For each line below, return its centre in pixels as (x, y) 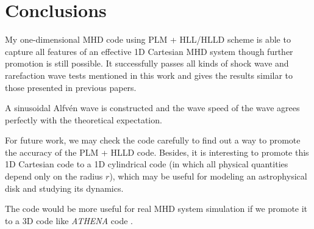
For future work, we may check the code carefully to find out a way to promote (153, 140)
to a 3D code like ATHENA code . (69, 220)
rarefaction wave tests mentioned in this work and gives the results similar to (149, 75)
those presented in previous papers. (71, 87)
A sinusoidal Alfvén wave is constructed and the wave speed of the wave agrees (152, 108)
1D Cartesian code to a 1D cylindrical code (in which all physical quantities (147, 164)
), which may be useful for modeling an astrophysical (208, 176)
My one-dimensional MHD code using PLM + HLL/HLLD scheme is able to (148, 39)
